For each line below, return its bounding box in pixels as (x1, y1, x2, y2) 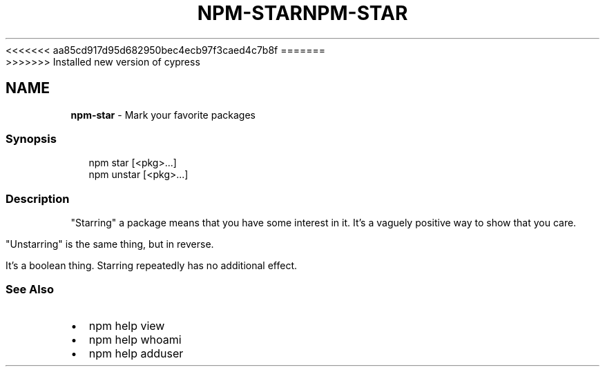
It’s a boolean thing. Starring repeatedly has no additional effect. (6, 260, 298, 272)
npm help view (88, 318, 165, 333)
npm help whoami (88, 332, 182, 346)
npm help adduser (88, 346, 184, 360)
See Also (6, 282, 54, 297)
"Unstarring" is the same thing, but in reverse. (6, 238, 214, 251)
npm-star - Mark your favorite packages (70, 108, 256, 121)
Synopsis (6, 131, 57, 146)
